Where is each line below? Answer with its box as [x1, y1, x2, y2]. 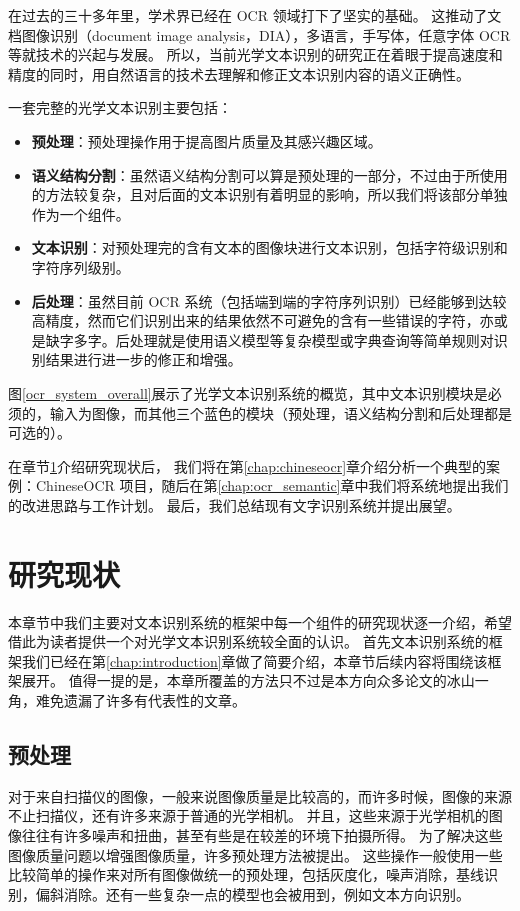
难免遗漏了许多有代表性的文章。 [35, 689, 246, 710]
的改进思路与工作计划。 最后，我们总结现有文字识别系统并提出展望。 [8, 494, 461, 515]
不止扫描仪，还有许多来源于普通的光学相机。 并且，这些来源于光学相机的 [8, 805, 489, 826]
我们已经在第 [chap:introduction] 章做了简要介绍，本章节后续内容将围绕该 [21, 650, 488, 671]
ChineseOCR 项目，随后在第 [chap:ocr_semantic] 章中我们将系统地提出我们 [35, 475, 509, 496]
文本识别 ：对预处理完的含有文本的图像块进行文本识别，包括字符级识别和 [31, 237, 508, 258]
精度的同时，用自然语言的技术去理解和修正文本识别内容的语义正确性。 [8, 63, 470, 84]
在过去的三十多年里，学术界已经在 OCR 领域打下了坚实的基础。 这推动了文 [8, 5, 502, 25]
